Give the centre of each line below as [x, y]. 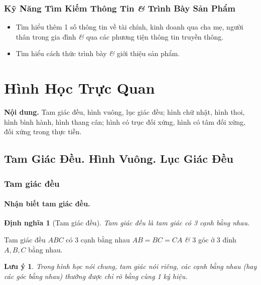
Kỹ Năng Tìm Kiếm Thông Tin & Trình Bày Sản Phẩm [120, 8]
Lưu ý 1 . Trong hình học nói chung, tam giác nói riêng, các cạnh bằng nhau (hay [130, 266]
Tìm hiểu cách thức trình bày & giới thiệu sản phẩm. [98, 53]
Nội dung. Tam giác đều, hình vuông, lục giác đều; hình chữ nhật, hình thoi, [124, 112]
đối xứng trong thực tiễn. [43, 131]
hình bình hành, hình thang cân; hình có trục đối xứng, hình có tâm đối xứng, [125, 121]
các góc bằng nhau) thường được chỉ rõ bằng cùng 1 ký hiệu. [96, 276]
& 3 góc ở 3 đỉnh [210, 239]
